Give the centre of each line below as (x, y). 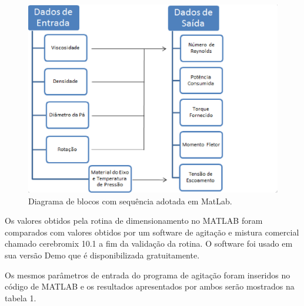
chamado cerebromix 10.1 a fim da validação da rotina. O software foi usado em (149, 243)
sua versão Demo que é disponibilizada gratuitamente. (102, 255)
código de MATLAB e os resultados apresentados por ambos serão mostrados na (150, 286)
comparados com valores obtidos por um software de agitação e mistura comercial (152, 232)
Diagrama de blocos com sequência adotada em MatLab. (130, 201)
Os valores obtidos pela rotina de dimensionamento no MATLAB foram (134, 221)
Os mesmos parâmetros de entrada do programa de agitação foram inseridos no (148, 275)
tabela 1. (21, 297)
